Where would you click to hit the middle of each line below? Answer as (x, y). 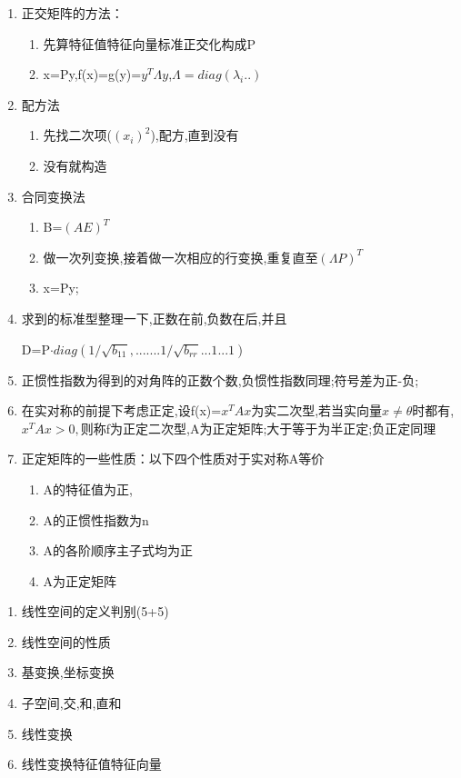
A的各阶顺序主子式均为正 (118, 550)
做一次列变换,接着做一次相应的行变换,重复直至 (180, 257)
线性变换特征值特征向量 (91, 764)
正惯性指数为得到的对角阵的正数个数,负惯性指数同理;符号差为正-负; (220, 379)
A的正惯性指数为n (96, 519)
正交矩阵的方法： (72, 13)
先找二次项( (78, 135)
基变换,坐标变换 (68, 672)
